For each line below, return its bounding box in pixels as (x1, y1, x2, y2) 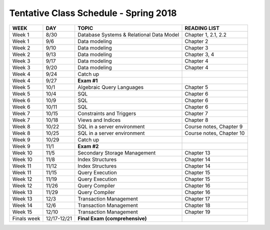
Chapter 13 (184, 149, 210, 156)
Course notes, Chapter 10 (184, 129, 245, 136)
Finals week (12, 215, 40, 222)
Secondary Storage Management (77, 149, 156, 156)
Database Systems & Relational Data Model (77, 31, 179, 38)
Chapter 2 (184, 37, 208, 44)
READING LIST (184, 24, 220, 31)
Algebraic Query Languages (77, 83, 144, 90)
